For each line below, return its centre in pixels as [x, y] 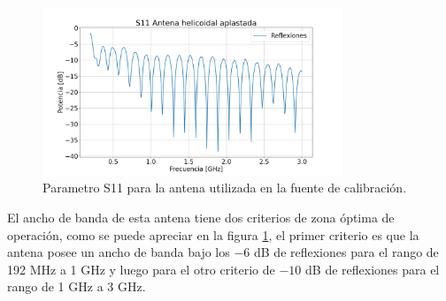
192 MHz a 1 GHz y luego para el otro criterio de [141, 269]
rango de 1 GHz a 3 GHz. [77, 286]
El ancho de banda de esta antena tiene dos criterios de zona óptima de [201, 217]
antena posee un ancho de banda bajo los [119, 252]
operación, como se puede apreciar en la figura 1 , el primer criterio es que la [213, 234]
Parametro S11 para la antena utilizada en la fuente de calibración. [225, 188]
